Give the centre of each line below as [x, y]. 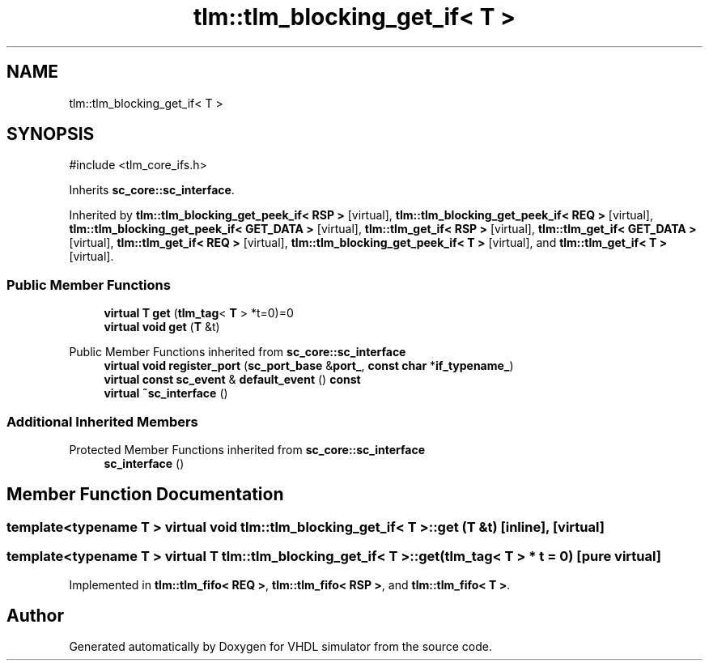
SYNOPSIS [51, 134]
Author [35, 615]
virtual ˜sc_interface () [166, 393]
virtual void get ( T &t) [162, 327]
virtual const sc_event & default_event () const [232, 380]
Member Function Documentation [145, 495]
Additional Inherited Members [102, 421]
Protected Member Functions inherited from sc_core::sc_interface [247, 449]
